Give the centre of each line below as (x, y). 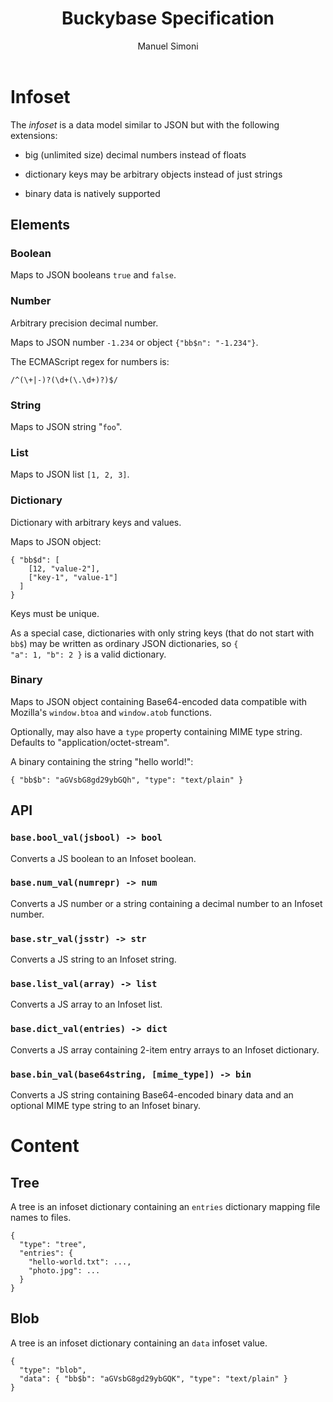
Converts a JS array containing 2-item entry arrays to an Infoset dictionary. (165, 1049)
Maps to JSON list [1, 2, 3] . (70, 474)
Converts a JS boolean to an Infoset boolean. (103, 858)
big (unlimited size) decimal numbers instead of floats (135, 154)
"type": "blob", (53, 1370)
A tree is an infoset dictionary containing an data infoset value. (139, 1343)
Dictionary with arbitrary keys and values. (96, 522)
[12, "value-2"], (64, 568)
